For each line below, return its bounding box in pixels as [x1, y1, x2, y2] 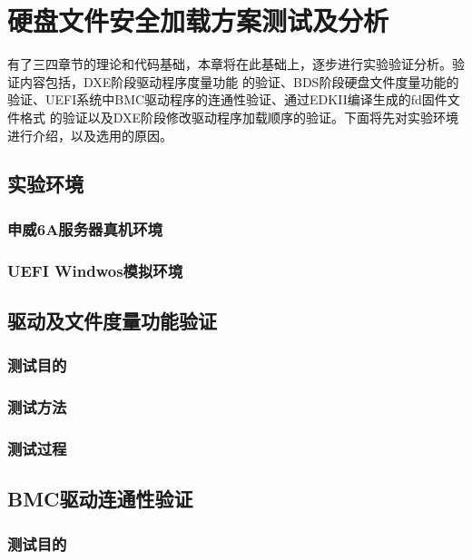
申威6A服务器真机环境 [7, 217, 162, 240]
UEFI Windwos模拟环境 [7, 259, 183, 281]
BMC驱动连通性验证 [7, 485, 193, 513]
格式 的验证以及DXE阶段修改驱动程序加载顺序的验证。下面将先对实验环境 [19, 107, 458, 126]
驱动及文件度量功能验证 [7, 306, 217, 334]
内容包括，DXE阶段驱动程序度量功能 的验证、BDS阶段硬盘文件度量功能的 [19, 72, 459, 91]
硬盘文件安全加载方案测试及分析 [7, 2, 389, 39]
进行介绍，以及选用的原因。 [7, 125, 172, 144]
